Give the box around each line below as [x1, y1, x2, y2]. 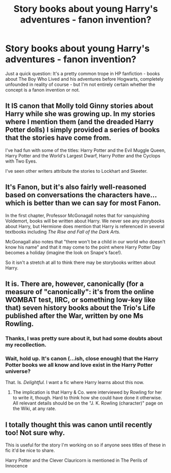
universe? [5, 368, 31, 375]
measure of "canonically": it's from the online [5, 287, 154, 296]
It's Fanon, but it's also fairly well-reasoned [5, 183, 146, 192]
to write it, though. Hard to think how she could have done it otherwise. [12, 395, 162, 401]
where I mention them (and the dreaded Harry [5, 118, 154, 126]
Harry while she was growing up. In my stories [5, 109, 156, 118]
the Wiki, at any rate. [12, 406, 56, 412]
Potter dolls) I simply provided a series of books [5, 126, 160, 134]
